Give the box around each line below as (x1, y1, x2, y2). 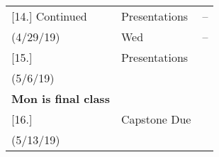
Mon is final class (11, 90, 110, 107)
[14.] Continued (11, 8, 87, 24)
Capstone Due (120, 111, 191, 127)
